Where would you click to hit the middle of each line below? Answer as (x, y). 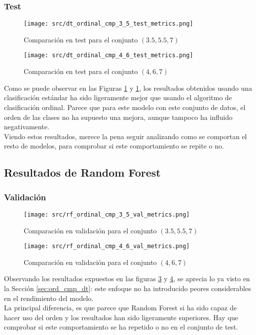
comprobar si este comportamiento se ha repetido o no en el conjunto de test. (121, 327)
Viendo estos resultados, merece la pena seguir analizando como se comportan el (126, 136)
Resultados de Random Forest (82, 172)
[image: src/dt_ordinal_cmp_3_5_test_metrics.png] (109, 24)
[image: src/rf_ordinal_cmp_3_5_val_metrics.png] (107, 214)
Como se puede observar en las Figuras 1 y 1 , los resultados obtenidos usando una (128, 88)
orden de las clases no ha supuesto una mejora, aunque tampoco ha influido (118, 117)
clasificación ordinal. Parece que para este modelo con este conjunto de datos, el (125, 107)
